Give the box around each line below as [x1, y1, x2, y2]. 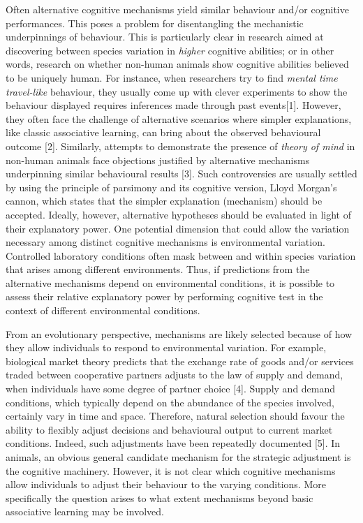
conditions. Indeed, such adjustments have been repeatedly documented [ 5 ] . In [6, 436, 341, 450]
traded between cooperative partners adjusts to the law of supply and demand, [6, 367, 343, 382]
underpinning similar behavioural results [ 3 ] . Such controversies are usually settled [6, 166, 357, 181]
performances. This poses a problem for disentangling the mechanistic [6, 15, 304, 30]
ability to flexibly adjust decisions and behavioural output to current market [6, 422, 333, 436]
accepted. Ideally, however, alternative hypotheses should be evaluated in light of [6, 207, 351, 221]
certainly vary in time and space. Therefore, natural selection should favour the [6, 408, 345, 423]
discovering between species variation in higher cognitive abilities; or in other [6, 43, 334, 57]
